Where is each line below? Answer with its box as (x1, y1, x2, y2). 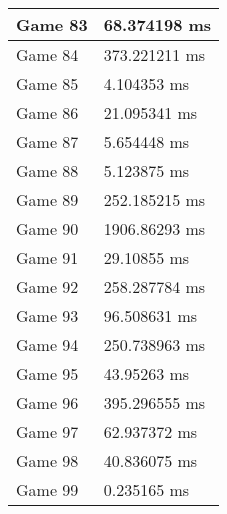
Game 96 (16, 391, 79, 414)
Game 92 (16, 275, 79, 298)
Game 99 (16, 478, 79, 501)
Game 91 (16, 246, 79, 269)
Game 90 (16, 217, 79, 240)
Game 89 (16, 188, 79, 211)
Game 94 (16, 333, 79, 356)
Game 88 (16, 159, 79, 182)
